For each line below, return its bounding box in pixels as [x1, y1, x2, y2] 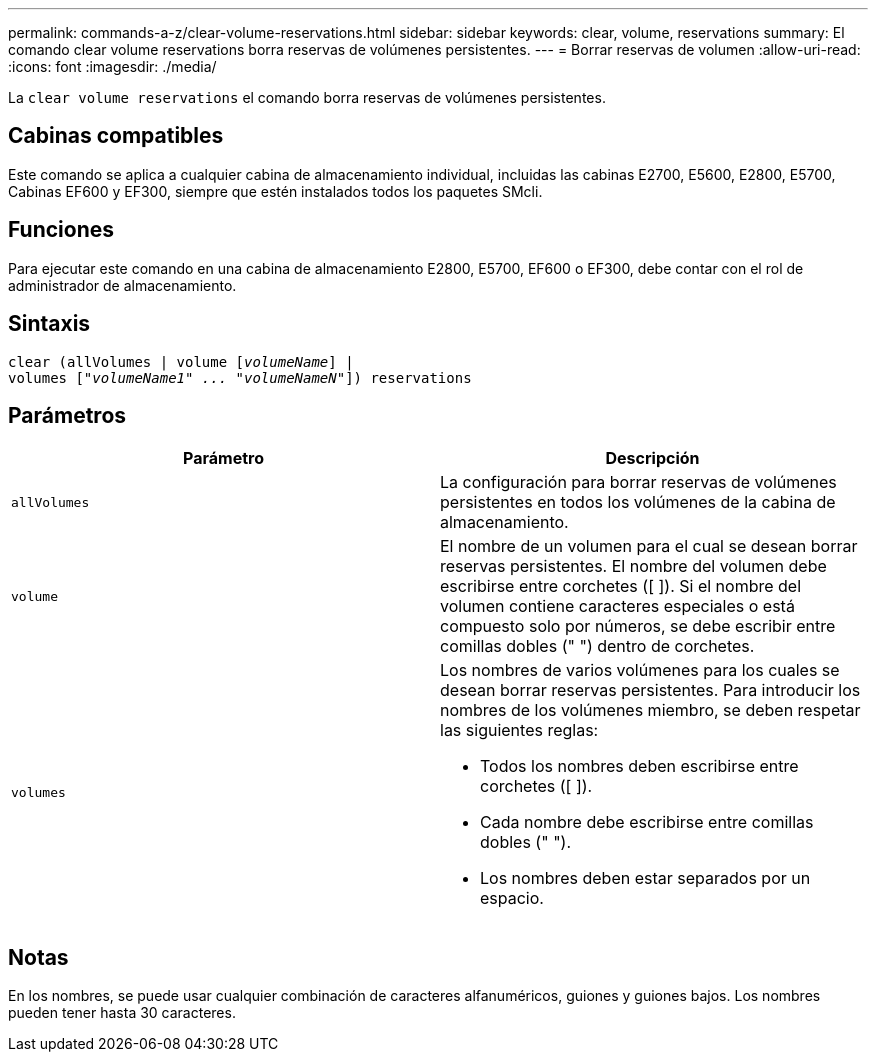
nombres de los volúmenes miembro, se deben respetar [440, 700, 861, 721]
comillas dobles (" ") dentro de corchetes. [440, 636, 755, 657]
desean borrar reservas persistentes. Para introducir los [440, 680, 861, 701]
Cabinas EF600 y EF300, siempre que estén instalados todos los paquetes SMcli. [8, 182, 543, 200]
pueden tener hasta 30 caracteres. [8, 1004, 236, 1022]
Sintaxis [8, 311, 91, 337]
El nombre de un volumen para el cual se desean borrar [440, 536, 858, 557]
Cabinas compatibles [8, 123, 224, 149]
